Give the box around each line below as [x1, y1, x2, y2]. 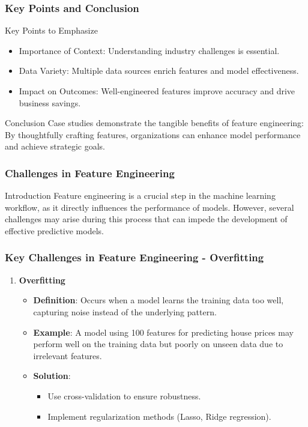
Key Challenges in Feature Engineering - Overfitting [5, 250, 264, 265]
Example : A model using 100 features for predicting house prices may [33, 326, 294, 338]
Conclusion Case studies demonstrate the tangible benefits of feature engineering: [5, 117, 304, 129]
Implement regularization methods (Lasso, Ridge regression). [47, 410, 271, 422]
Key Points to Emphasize [5, 24, 98, 37]
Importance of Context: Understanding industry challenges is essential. [19, 44, 280, 56]
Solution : [33, 369, 71, 382]
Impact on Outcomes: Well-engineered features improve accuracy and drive [19, 85, 295, 97]
